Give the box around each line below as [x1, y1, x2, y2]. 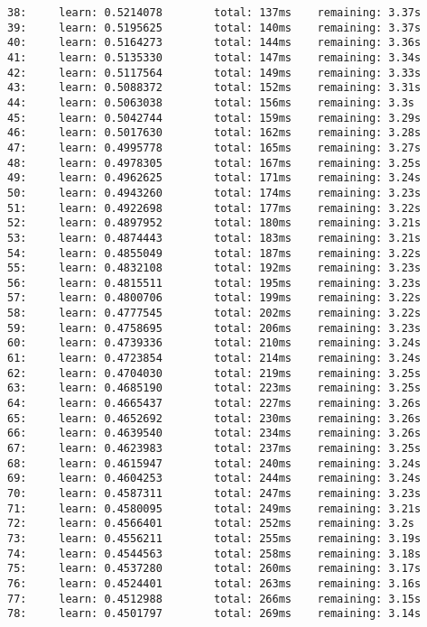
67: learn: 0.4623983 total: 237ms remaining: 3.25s [7, 442, 422, 456]
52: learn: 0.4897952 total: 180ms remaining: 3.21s [7, 217, 422, 230]
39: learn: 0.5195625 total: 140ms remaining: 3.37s [7, 21, 422, 34]
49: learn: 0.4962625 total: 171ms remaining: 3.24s [7, 171, 422, 185]
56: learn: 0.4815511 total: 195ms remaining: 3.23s [7, 276, 422, 290]
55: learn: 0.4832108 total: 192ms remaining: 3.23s [7, 262, 422, 275]
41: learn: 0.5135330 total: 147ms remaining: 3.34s [7, 51, 422, 64]
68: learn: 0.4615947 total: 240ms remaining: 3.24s [7, 456, 422, 470]
